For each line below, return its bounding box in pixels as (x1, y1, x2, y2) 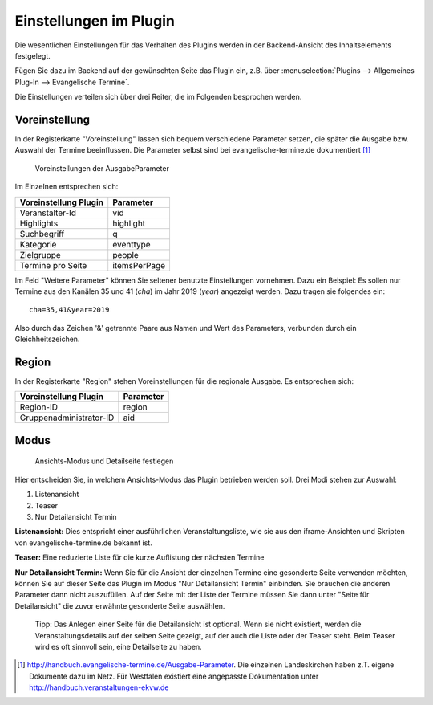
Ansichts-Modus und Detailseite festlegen (34, 456, 174, 466)
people (112, 249, 140, 260)
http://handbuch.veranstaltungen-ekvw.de (29, 683, 169, 692)
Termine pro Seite (19, 259, 87, 271)
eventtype (112, 238, 152, 250)
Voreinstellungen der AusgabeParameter (34, 163, 170, 173)
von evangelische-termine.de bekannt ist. (14, 538, 152, 548)
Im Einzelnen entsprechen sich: (14, 181, 119, 192)
